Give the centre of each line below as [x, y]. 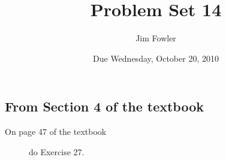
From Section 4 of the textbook [104, 106]
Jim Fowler [156, 38]
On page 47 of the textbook [56, 132]
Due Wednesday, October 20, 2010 [156, 58]
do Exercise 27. [57, 151]
